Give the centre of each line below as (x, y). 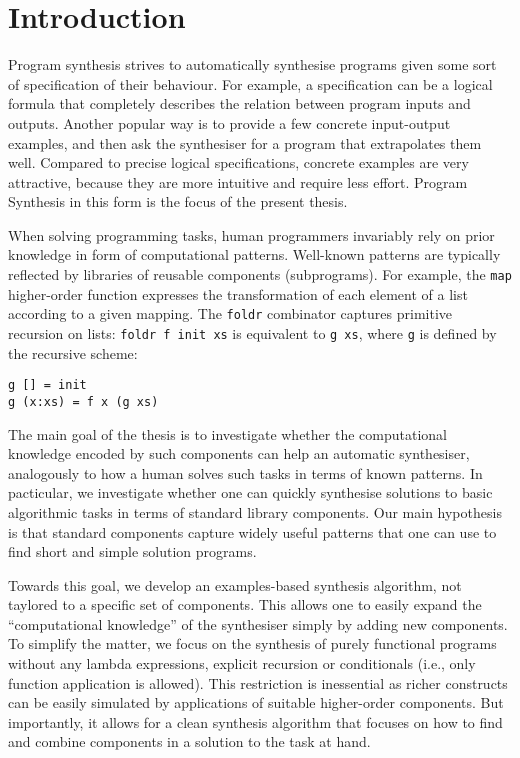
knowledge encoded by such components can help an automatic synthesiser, (239, 453)
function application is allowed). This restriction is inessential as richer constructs (258, 682)
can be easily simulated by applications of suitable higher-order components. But (256, 702)
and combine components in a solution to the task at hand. (189, 741)
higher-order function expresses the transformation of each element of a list (238, 293)
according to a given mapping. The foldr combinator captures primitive (230, 313)
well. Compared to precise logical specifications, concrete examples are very (238, 162)
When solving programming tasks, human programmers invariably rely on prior (251, 234)
